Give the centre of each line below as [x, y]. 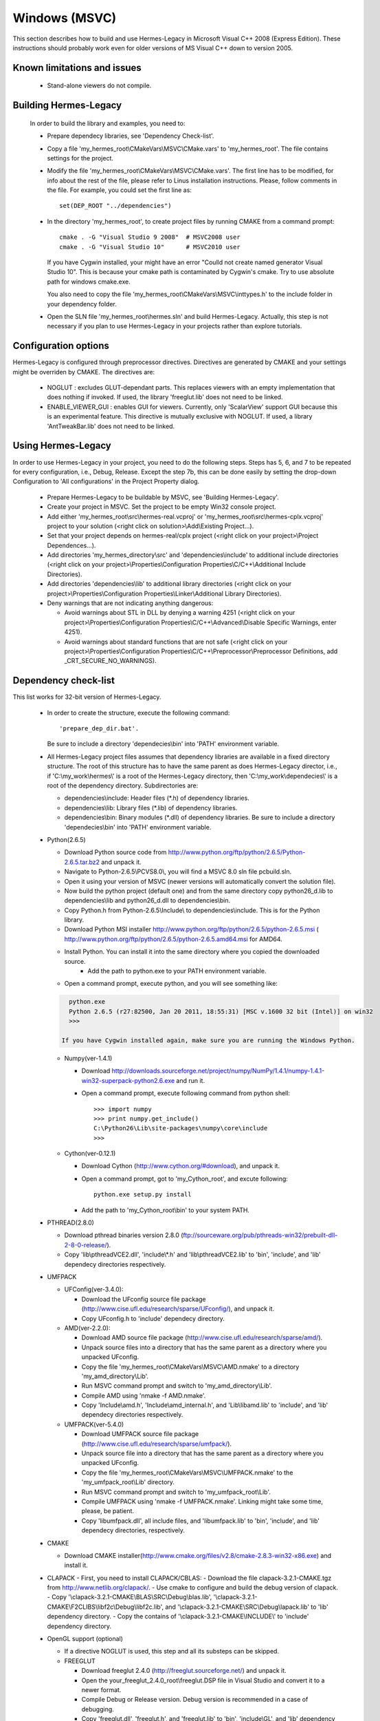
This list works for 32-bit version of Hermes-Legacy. [87, 697]
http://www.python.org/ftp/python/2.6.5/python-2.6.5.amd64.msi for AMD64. [174, 939]
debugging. [98, 1709]
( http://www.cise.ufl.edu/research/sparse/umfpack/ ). [157, 1444]
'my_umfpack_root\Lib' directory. [128, 1482]
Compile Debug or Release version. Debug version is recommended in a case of [195, 1700]
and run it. [191, 1080]
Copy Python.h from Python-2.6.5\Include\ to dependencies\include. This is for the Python [192, 910]
